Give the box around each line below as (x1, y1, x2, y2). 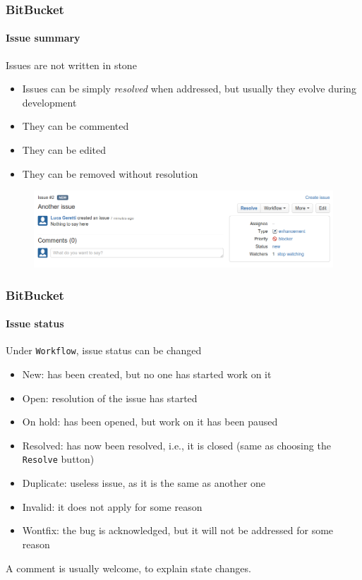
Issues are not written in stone (6, 57, 137, 72)
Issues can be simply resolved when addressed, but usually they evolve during (22, 81, 356, 96)
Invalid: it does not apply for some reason (22, 499, 203, 514)
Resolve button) (22, 452, 95, 466)
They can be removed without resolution (22, 166, 198, 181)
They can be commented (22, 119, 129, 133)
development (22, 95, 77, 109)
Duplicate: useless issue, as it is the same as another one (22, 476, 266, 490)
